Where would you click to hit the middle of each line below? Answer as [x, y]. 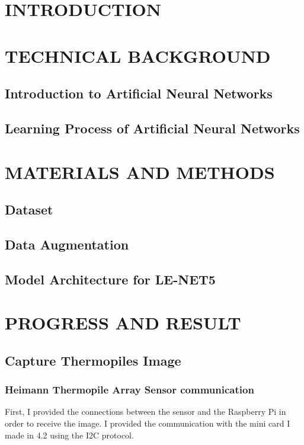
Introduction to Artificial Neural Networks [139, 93]
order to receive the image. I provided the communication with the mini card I [148, 423]
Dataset [29, 209]
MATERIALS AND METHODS [140, 172]
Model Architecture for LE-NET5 [110, 279]
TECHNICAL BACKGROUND [138, 55]
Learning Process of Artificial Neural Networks [152, 128]
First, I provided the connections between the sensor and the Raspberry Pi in [145, 412]
